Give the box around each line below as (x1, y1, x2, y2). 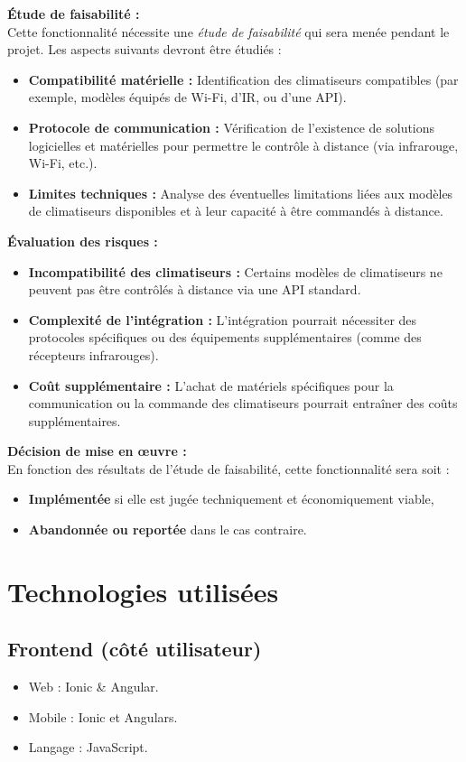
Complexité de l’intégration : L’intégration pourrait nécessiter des (28, 310, 417, 329)
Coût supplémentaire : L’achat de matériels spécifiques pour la (28, 376, 394, 395)
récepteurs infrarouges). (28, 345, 159, 364)
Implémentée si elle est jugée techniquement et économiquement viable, (28, 489, 434, 508)
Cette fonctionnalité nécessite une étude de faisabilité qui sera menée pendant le (7, 22, 450, 41)
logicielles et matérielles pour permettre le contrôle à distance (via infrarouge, (28, 135, 459, 154)
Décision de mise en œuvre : (7, 441, 187, 460)
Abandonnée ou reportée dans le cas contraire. (28, 520, 307, 539)
